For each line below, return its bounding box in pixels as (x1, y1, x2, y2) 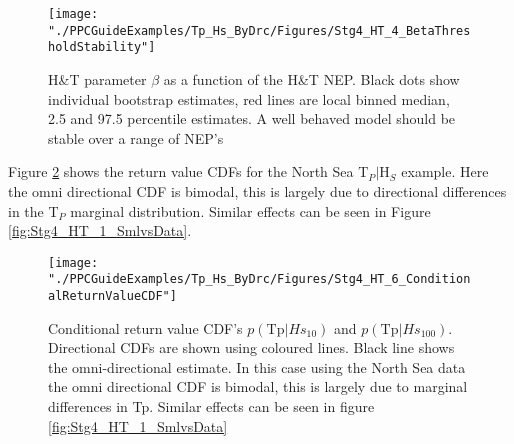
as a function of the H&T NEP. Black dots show (163, 68, 460, 89)
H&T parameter (48, 68, 147, 89)
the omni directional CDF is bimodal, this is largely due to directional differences (8, 180, 507, 201)
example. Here (401, 161, 489, 182)
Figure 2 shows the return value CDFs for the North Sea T (8, 161, 369, 182)
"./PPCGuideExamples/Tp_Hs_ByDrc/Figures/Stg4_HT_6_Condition (48, 272, 471, 287)
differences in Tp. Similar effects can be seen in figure (48, 396, 375, 417)
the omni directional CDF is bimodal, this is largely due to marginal (48, 376, 468, 397)
